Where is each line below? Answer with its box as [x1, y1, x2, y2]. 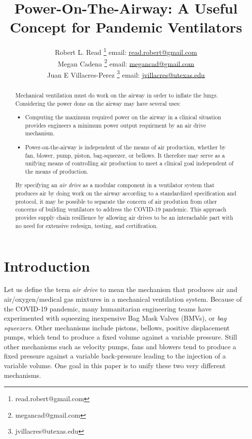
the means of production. [25, 167, 89, 175]
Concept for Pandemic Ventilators [10, 17, 242, 37]
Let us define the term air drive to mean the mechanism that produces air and [4, 284, 237, 294]
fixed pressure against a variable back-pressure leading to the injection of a [4, 351, 226, 361]
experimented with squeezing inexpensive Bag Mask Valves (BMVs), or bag [4, 313, 227, 323]
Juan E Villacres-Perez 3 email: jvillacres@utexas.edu [47, 68, 205, 80]
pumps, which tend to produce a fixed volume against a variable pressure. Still [4, 332, 237, 342]
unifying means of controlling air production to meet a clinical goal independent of [25, 159, 234, 167]
